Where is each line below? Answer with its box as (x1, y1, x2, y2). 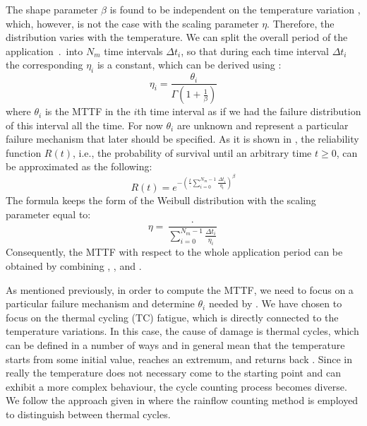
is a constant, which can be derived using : (97, 57, 282, 72)
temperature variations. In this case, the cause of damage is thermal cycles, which (6, 324, 359, 338)
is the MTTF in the (44, 104, 131, 119)
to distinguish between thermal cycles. (6, 407, 171, 422)
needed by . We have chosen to (208, 296, 342, 311)
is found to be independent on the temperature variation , (109, 2, 361, 16)
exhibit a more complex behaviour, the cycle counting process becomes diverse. (6, 379, 347, 394)
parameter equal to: (6, 206, 91, 221)
